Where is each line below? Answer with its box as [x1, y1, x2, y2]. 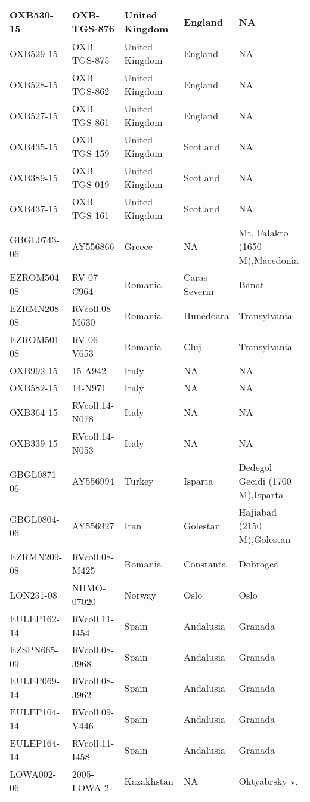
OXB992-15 [10, 363, 58, 377]
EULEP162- [10, 612, 60, 625]
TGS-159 [72, 146, 110, 160]
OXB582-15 [10, 381, 58, 394]
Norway [124, 587, 156, 601]
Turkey [124, 474, 154, 488]
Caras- [184, 270, 211, 284]
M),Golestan [238, 532, 291, 546]
